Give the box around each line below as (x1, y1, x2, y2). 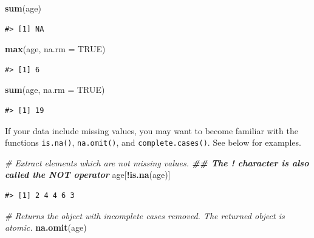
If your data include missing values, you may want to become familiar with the (5, 124, 298, 137)
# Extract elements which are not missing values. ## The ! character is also (5, 156, 309, 169)
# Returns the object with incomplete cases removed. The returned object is (5, 209, 285, 222)
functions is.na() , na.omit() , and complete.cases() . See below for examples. (5, 136, 301, 149)
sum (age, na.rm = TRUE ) (5, 83, 105, 96)
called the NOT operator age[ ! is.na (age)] (5, 168, 171, 181)
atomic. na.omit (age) (5, 221, 87, 234)
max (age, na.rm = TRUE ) (5, 42, 106, 55)
